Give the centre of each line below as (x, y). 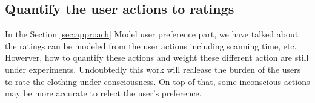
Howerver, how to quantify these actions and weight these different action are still (157, 58)
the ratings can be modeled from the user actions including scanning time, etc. (151, 45)
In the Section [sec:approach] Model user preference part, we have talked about (152, 34)
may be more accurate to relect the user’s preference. (103, 93)
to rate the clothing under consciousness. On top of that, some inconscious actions (157, 81)
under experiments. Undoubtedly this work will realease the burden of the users (153, 69)
